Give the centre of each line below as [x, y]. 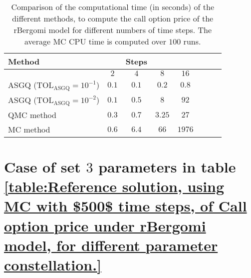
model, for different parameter [111, 245]
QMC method [32, 114]
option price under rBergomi [105, 225]
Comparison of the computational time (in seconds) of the [113, 7]
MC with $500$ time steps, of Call [125, 206]
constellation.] [53, 264]
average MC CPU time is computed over [95, 41]
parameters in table [167, 167]
